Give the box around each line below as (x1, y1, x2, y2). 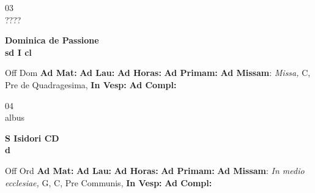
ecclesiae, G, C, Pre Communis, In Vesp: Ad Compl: (5, 176, 212, 189)
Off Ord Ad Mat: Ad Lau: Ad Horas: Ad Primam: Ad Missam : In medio (5, 164, 305, 176)
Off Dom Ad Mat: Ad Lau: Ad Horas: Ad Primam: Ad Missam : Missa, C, (5, 66, 311, 79)
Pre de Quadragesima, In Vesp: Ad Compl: (5, 78, 177, 91)
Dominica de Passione (5, 34, 99, 47)
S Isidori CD (5, 131, 59, 144)
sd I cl (5, 45, 32, 58)
